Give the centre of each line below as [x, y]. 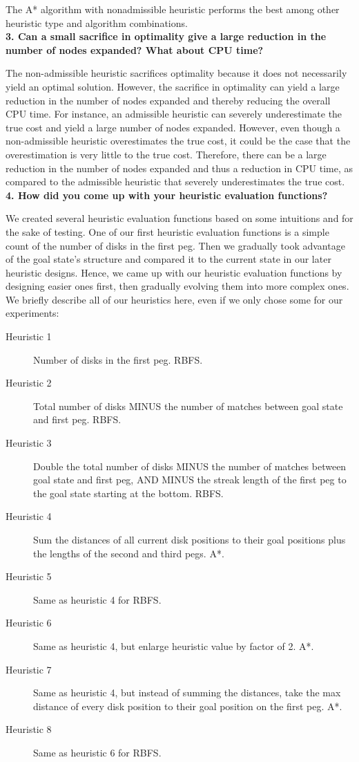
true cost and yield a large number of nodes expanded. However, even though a [173, 127]
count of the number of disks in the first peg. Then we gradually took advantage [175, 245]
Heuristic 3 [29, 443]
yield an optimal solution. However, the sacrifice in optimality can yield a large [173, 86]
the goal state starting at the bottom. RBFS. [128, 493]
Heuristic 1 [29, 336]
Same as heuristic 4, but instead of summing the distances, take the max [187, 693]
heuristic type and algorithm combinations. [97, 22]
